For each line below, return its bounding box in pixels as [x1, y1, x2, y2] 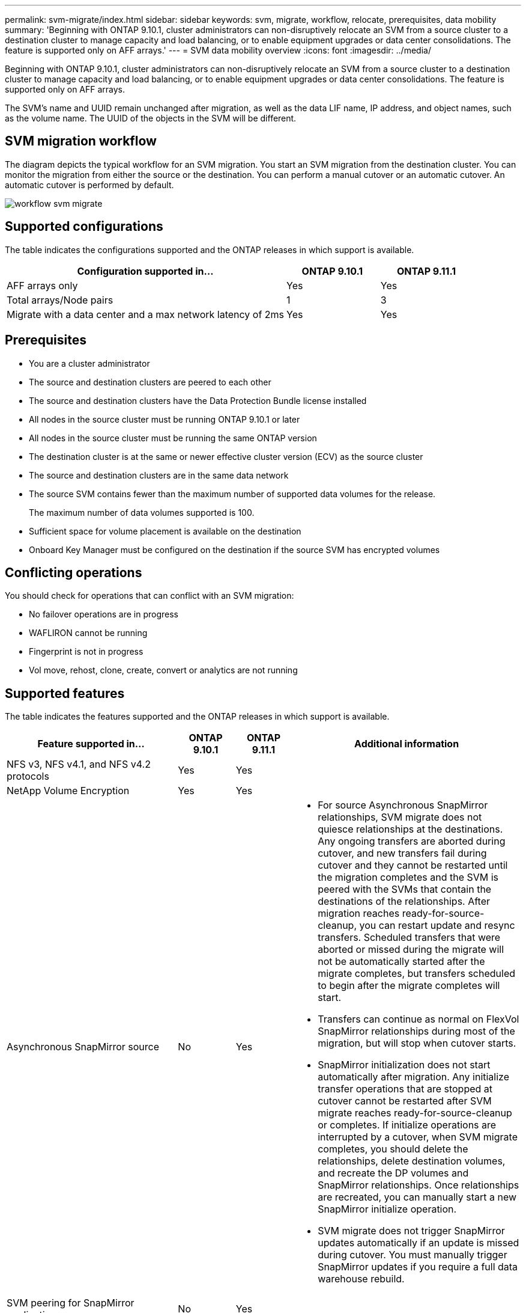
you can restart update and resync [359, 919, 515, 932]
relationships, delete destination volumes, [318, 1155, 506, 1168]
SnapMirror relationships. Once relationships [318, 1179, 519, 1192]
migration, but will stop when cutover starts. [318, 1037, 516, 1050]
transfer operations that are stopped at [318, 1083, 493, 1095]
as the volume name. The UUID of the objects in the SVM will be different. [5, 113, 297, 123]
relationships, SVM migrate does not [318, 811, 482, 824]
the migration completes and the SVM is [318, 871, 499, 884]
